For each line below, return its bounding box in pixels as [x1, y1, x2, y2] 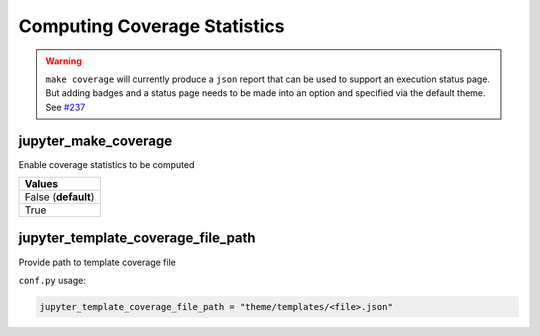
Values [24, 177, 59, 191]
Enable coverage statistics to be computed [18, 158, 195, 170]
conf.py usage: [18, 274, 87, 286]
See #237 [45, 101, 86, 113]
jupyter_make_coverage [18, 132, 173, 149]
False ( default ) [24, 190, 95, 204]
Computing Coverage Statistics [18, 15, 285, 37]
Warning [45, 55, 82, 67]
